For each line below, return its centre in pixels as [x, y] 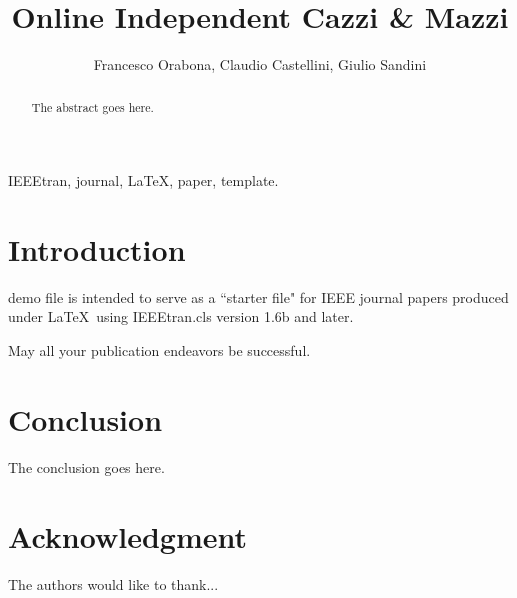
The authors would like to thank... [113, 583]
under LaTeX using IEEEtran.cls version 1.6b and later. [181, 316]
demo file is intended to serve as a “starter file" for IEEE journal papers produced [258, 296]
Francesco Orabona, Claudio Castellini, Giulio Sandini [260, 64]
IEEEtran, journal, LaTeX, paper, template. [143, 180]
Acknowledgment [127, 535]
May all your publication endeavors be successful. [159, 350]
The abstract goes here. [92, 106]
